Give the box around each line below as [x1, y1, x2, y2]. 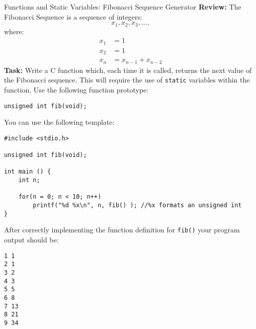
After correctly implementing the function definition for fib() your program [4, 224, 240, 235]
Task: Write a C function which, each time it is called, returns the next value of [4, 64, 252, 75]
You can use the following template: [4, 117, 115, 127]
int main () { [4, 168, 51, 176]
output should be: [4, 234, 59, 244]
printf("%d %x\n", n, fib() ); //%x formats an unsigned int [33, 202, 242, 209]
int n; [18, 177, 40, 184]
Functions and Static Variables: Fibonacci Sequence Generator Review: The [4, 2, 241, 12]
